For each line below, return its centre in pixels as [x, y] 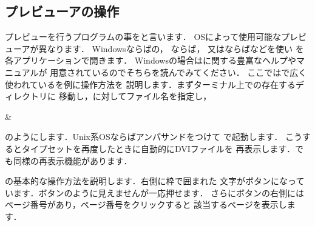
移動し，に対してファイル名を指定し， [135, 96]
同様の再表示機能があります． [73, 160]
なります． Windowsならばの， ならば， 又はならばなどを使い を [175, 48]
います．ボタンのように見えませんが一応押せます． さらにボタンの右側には [155, 192]
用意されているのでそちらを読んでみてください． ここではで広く [178, 72]
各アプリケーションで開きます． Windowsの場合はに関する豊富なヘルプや [151, 60]
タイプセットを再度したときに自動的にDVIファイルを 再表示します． [158, 148]
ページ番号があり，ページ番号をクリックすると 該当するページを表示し [146, 204]
